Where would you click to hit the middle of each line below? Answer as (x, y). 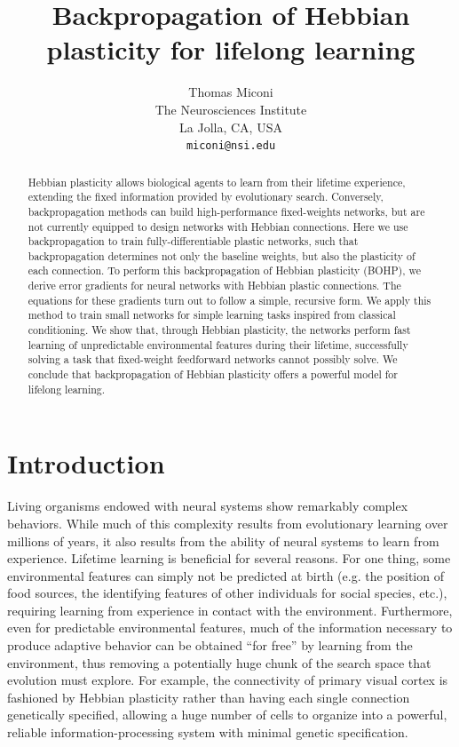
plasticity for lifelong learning (231, 49)
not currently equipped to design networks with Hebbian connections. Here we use (218, 226)
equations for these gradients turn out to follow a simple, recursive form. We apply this (229, 300)
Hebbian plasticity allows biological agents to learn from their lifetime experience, (217, 182)
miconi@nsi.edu (231, 146)
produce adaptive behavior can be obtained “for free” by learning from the (210, 645)
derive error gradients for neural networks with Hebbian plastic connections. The (214, 286)
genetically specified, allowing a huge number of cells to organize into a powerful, (227, 715)
